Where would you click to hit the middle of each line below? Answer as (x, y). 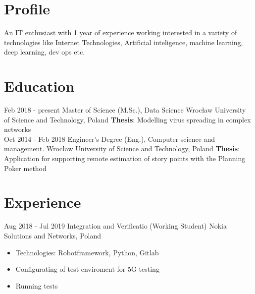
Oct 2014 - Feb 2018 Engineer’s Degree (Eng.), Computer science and (110, 139)
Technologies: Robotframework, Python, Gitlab (87, 252)
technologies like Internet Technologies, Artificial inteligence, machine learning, (124, 42)
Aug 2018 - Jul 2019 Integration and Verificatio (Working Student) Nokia (115, 226)
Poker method (25, 168)
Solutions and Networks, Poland (53, 235)
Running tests (37, 285)
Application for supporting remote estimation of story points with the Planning (125, 158)
